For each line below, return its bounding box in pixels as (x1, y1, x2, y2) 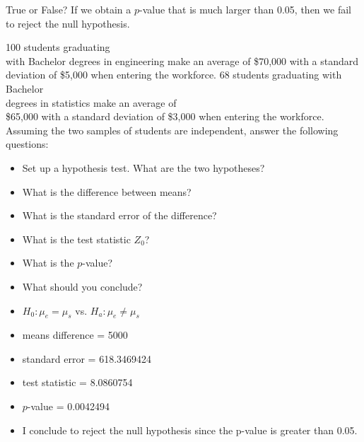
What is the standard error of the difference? (22, 208, 217, 223)
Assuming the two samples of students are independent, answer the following (6, 122, 339, 137)
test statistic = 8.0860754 (22, 375, 133, 390)
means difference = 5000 (22, 327, 128, 342)
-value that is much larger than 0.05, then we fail (139, 2, 351, 16)
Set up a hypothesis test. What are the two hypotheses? (22, 160, 265, 175)
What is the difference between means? (22, 184, 192, 199)
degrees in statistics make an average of (6, 95, 177, 110)
